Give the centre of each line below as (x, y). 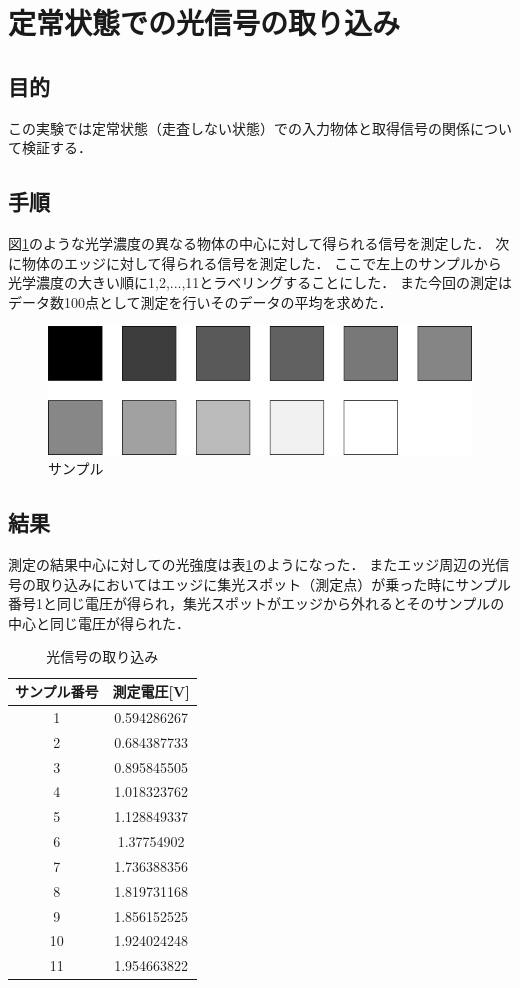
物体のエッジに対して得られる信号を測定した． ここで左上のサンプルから (261, 262)
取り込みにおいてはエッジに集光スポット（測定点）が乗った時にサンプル (273, 583)
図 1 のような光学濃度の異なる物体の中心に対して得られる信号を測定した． (249, 242)
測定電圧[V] (151, 691)
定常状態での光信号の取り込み (204, 22)
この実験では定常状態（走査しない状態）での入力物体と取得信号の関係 (239, 127)
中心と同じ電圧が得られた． (99, 622)
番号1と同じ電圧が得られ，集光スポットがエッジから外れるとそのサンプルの (256, 603)
